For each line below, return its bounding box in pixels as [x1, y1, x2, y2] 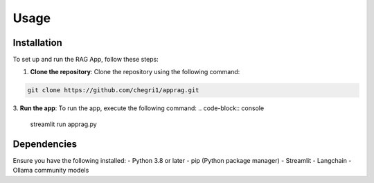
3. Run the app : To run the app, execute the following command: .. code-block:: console [12, 104, 265, 112]
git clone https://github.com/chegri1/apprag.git [27, 87, 199, 94]
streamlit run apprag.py [30, 120, 97, 128]
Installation [12, 37, 62, 49]
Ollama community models [12, 166, 89, 175]
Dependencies [12, 138, 78, 150]
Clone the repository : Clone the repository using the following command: [30, 68, 240, 76]
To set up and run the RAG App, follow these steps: [12, 55, 159, 64]
